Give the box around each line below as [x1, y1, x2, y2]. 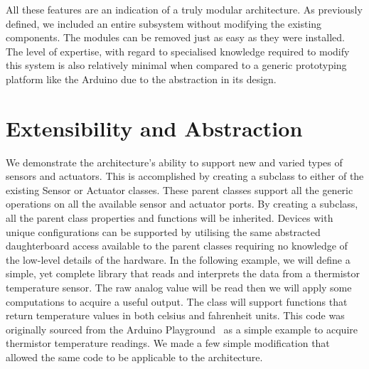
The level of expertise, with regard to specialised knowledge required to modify [6, 43, 350, 58]
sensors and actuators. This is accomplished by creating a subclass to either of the [6, 169, 364, 183]
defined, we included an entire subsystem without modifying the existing [6, 16, 322, 31]
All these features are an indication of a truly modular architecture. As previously [6, 2, 363, 16]
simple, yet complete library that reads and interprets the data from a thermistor [6, 266, 360, 281]
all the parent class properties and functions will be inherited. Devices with [6, 210, 333, 225]
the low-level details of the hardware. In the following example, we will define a [6, 252, 351, 267]
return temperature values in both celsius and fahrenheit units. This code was [6, 308, 345, 323]
